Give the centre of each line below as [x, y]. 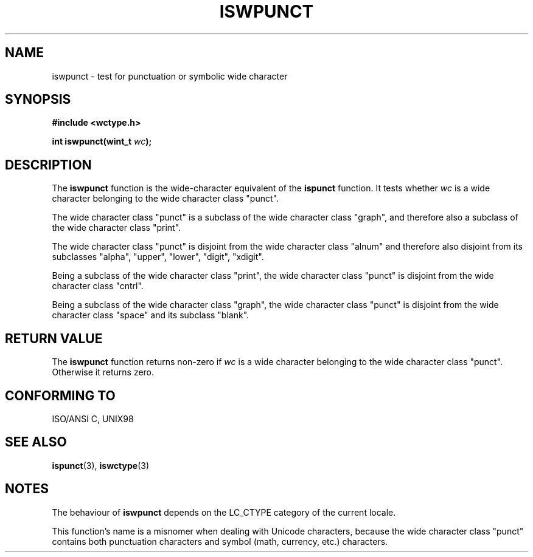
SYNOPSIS [38, 100]
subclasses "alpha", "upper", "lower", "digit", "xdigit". [158, 257]
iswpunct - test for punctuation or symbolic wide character [170, 76]
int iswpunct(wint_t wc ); [102, 142]
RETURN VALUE [54, 338]
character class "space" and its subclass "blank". [151, 315]
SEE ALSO [36, 442]
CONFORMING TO [60, 395]
